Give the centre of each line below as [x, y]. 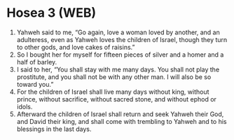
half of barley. [37, 62]
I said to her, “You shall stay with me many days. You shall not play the [118, 69]
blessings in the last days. [54, 129]
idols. [25, 106]
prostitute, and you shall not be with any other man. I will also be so [114, 77]
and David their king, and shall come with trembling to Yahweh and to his [122, 121]
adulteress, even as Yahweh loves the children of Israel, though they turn [122, 39]
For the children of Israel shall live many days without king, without [113, 92]
